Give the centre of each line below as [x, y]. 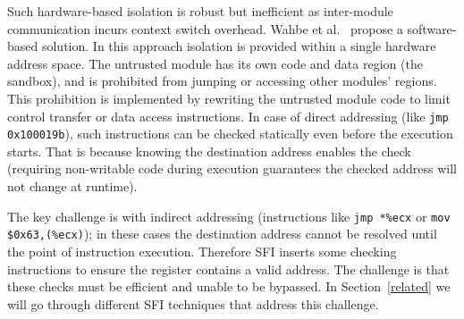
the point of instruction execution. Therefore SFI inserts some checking [202, 251]
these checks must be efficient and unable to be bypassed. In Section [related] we [229, 286]
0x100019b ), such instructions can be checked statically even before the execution [230, 134]
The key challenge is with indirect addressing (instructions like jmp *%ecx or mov [229, 216]
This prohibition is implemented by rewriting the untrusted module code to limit [229, 98]
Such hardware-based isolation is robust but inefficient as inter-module [200, 11]
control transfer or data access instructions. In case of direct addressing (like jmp [228, 116]
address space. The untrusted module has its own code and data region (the [215, 63]
